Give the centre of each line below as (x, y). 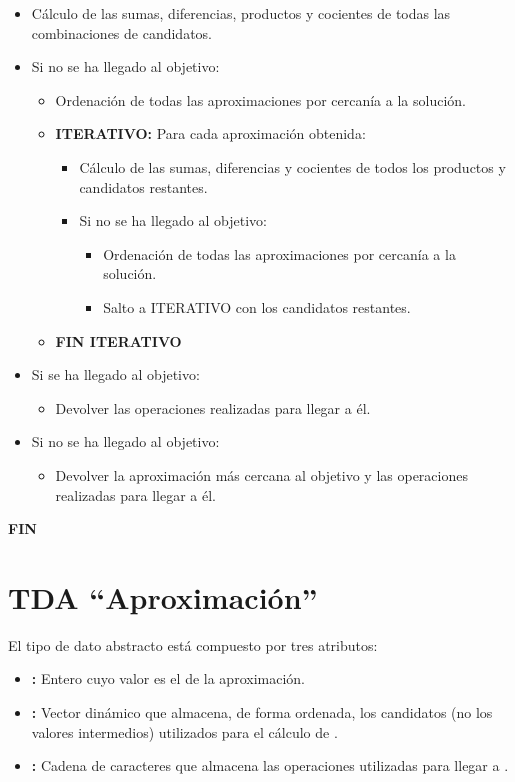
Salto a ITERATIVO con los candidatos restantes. (257, 306)
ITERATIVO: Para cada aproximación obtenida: (210, 133)
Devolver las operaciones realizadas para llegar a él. (213, 407)
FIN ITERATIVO (118, 340)
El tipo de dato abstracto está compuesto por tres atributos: (193, 644)
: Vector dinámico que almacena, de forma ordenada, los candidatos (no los (262, 712)
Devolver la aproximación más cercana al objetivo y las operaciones (261, 474)
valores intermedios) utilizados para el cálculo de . (184, 731)
